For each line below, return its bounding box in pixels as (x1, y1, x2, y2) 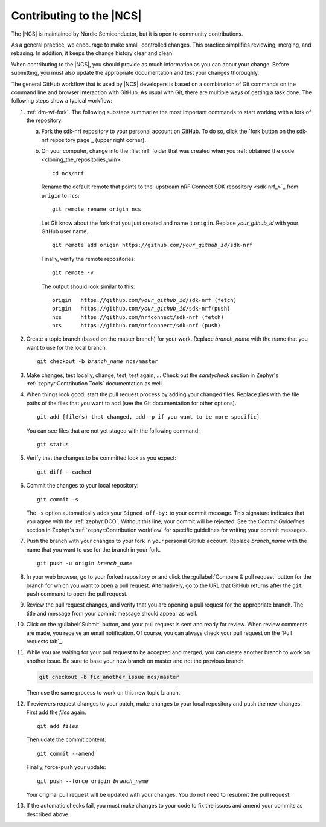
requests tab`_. (26, 638, 63, 645)
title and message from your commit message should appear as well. (26, 610, 198, 617)
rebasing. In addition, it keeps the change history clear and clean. (11, 50, 174, 57)
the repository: (26, 117, 63, 124)
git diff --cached (37, 468, 92, 475)
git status (37, 441, 69, 448)
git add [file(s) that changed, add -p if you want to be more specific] (37, 414, 260, 420)
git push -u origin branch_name (37, 559, 133, 567)
